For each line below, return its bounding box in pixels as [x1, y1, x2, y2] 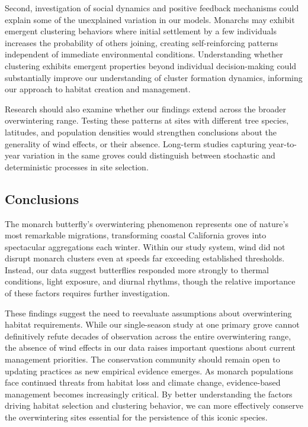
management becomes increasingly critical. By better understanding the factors [5, 387, 293, 400]
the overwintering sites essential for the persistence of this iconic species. [5, 411, 268, 423]
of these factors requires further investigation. [5, 287, 170, 299]
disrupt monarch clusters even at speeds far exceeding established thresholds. [5, 252, 285, 264]
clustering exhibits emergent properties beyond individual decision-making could [5, 59, 297, 72]
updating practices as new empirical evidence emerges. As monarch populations [5, 364, 294, 377]
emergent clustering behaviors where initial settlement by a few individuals [5, 25, 277, 37]
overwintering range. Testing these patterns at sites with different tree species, [5, 114, 289, 127]
